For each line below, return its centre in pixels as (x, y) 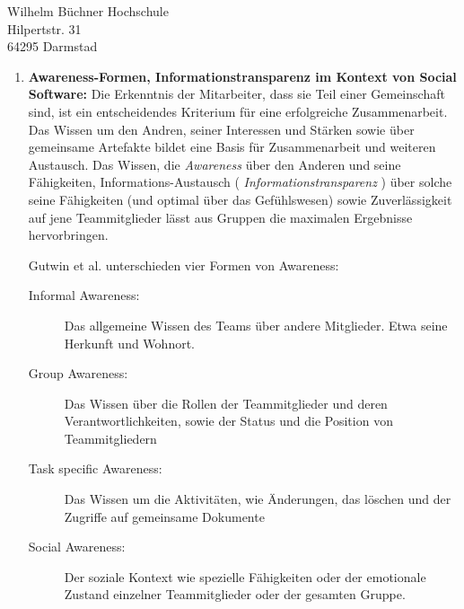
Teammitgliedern (110, 438)
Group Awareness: (78, 373)
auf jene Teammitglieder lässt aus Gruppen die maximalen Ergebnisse (220, 217)
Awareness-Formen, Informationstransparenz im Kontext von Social (242, 76)
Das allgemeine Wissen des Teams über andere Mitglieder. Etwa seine (256, 325)
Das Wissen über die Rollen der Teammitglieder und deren (226, 403)
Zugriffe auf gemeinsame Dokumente (164, 516)
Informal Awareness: (84, 295)
